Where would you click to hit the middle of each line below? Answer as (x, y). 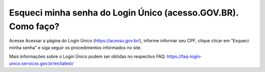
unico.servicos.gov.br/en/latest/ (41, 63)
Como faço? (34, 26)
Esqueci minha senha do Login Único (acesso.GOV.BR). (124, 13)
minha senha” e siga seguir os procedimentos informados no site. (75, 47)
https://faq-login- (185, 56)
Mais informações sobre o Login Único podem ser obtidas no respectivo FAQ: (88, 56)
